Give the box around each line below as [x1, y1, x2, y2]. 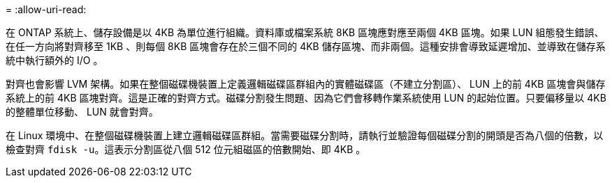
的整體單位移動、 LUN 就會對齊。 [6, 106, 159, 118]
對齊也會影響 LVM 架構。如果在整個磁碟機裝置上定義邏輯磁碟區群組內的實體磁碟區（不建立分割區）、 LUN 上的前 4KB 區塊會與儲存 [6, 78, 606, 90]
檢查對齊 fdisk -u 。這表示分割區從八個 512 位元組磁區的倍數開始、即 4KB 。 [6, 143, 366, 155]
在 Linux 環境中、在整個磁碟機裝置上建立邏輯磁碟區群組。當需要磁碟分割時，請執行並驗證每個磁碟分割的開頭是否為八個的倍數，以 [6, 129, 604, 141]
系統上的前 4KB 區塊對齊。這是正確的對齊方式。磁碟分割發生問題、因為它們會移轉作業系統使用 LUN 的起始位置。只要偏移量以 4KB [6, 92, 606, 104]
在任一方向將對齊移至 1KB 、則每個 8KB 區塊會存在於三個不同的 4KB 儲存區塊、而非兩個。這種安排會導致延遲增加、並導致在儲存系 [6, 40, 606, 52]
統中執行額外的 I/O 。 [6, 54, 103, 66]
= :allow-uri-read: [6, 3, 87, 15]
